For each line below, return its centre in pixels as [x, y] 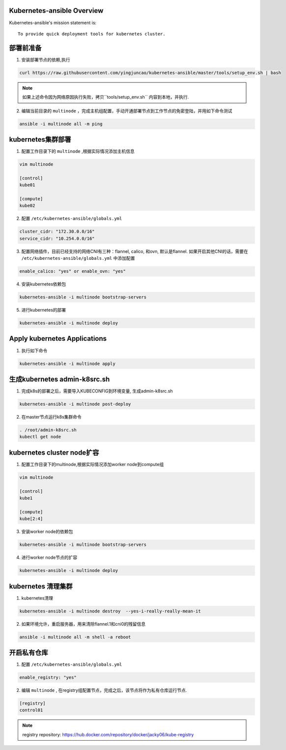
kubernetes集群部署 [40, 139]
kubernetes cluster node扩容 [54, 452]
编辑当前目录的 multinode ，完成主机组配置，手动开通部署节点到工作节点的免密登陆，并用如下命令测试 [127, 110]
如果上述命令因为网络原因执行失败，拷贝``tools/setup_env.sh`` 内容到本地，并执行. [106, 97]
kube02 [27, 206]
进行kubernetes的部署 [44, 310]
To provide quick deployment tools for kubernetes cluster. [92, 34]
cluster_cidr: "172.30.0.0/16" [57, 232]
